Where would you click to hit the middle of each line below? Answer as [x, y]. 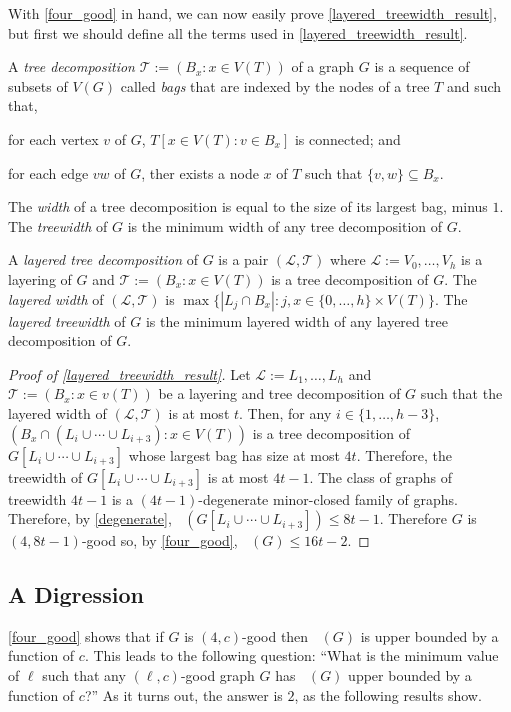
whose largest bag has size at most [234, 454]
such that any [84, 675]
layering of [40, 278]
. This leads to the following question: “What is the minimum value [291, 655]
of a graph [323, 66]
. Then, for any [285, 412]
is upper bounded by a [429, 635]
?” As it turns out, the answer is [183, 694]
